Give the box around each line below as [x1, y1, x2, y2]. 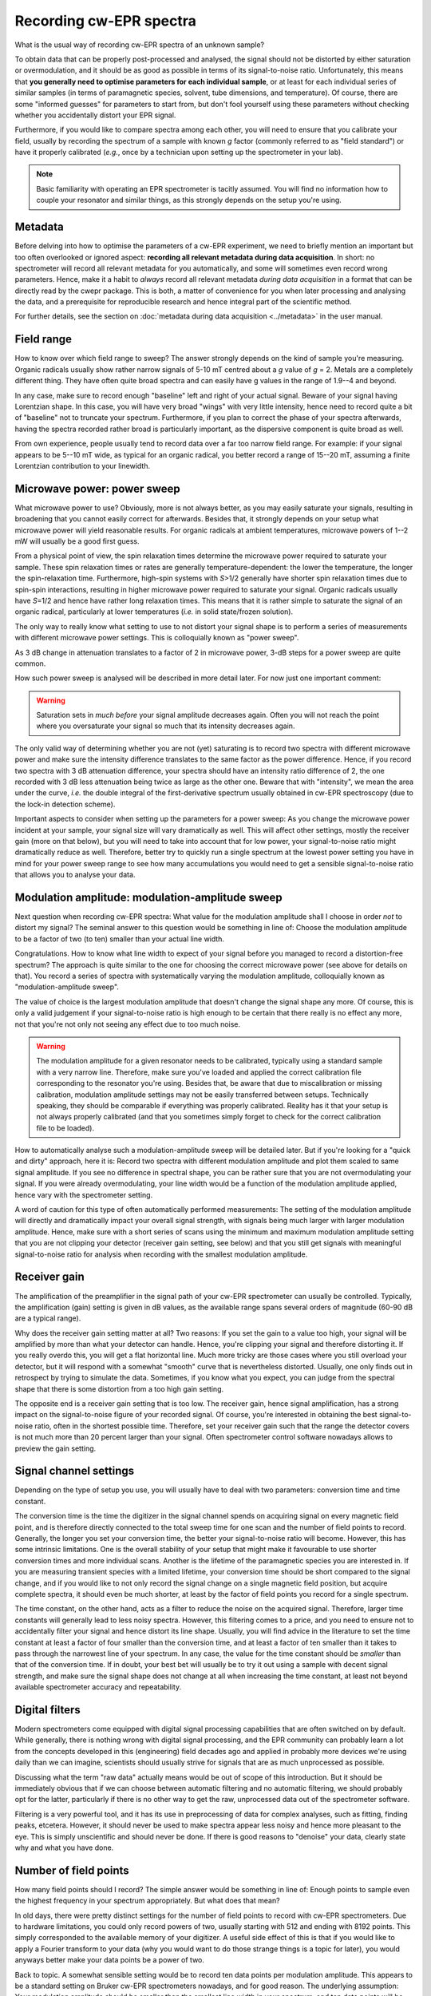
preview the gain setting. [14, 1444, 97, 1453]
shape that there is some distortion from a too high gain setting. [14, 1384, 224, 1393]
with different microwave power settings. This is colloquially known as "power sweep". [14, 633, 299, 643]
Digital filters [14, 1703, 81, 1717]
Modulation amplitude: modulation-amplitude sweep [14, 890, 283, 904]
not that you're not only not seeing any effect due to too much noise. [14, 1019, 241, 1029]
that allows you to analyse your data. [14, 870, 136, 880]
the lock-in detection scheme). [14, 799, 116, 809]
